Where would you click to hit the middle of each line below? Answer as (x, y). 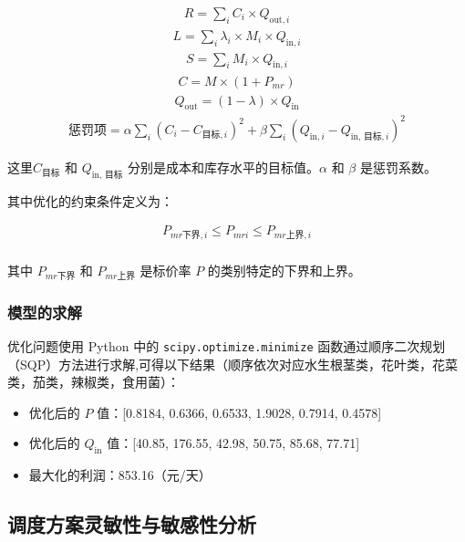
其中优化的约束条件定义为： (90, 200)
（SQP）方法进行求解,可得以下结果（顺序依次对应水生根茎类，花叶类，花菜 (233, 364)
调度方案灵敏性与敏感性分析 (132, 524)
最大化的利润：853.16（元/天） (120, 475)
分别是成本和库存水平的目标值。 (223, 167)
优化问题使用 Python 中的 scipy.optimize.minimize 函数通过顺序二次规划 (227, 345)
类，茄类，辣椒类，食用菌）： (93, 382)
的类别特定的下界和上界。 (284, 270)
